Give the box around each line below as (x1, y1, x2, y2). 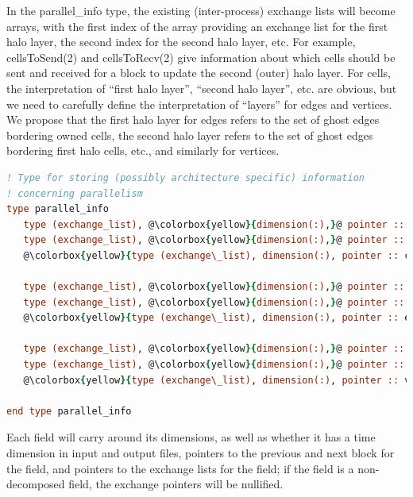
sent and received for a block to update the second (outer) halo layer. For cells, (6, 64, 391, 81)
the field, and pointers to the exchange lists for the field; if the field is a (6, 460, 354, 476)
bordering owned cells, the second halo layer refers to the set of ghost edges (6, 126, 373, 143)
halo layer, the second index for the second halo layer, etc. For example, (6, 33, 356, 50)
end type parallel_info (6, 405, 132, 417)
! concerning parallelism (6, 187, 143, 199)
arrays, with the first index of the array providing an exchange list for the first (6, 17, 388, 34)
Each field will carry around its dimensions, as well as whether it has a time (6, 429, 376, 445)
